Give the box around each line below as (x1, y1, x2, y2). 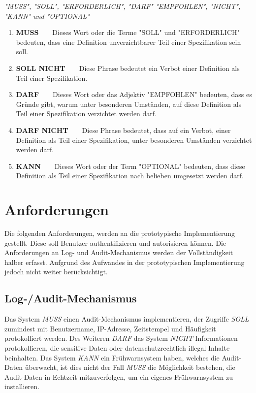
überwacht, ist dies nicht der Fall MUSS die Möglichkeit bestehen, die (25, 362, 235, 372)
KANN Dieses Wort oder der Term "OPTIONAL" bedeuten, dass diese (16, 161, 245, 171)
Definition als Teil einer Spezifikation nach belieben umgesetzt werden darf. (16, 170, 244, 181)
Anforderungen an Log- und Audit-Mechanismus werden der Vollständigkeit (4, 247, 233, 258)
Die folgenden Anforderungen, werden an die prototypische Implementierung (4, 228, 235, 238)
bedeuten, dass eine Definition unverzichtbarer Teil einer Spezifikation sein (16, 36, 241, 47)
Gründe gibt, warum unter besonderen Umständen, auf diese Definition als (16, 98, 242, 109)
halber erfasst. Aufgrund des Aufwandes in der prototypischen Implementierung (4, 257, 245, 267)
